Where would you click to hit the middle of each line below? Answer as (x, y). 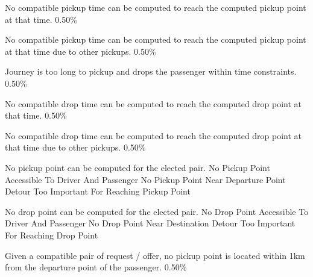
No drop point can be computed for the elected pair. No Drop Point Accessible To (157, 211)
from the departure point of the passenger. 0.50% (96, 267)
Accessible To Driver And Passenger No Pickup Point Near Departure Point (145, 179)
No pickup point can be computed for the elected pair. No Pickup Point (138, 167)
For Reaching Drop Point (52, 235)
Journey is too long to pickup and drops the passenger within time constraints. (151, 71)
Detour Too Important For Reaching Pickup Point (98, 191)
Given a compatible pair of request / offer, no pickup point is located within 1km (155, 255)
